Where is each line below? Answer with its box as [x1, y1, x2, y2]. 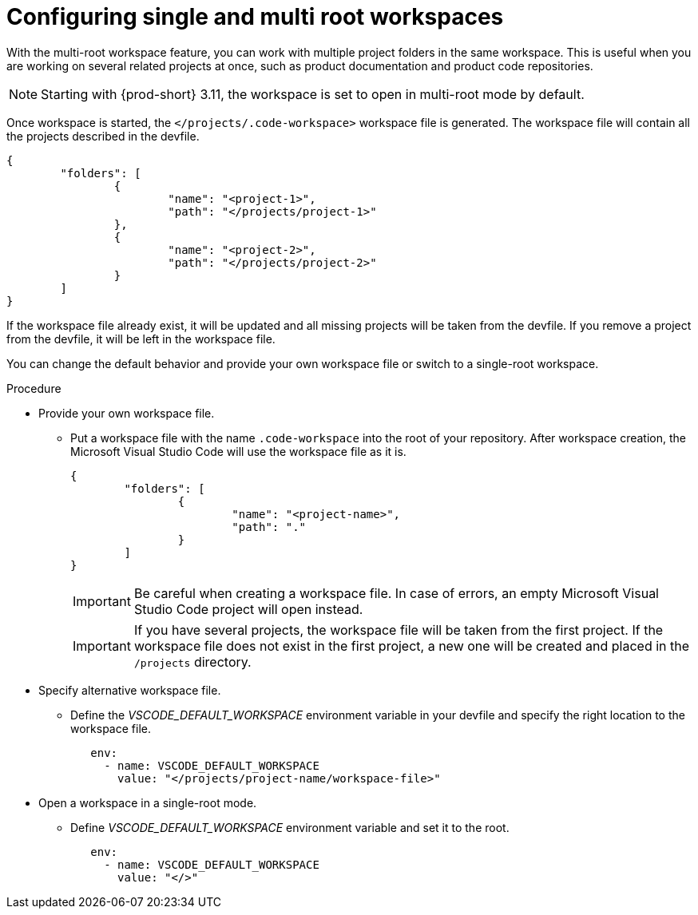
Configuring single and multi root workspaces [6, 3, 504, 30]
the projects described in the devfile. [6, 129, 200, 143]
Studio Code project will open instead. [133, 600, 363, 617]
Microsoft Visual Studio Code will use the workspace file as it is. [70, 444, 407, 458]
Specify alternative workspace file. [38, 683, 221, 697]
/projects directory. [133, 653, 252, 670]
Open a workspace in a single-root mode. [38, 795, 257, 810]
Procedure [6, 381, 61, 395]
